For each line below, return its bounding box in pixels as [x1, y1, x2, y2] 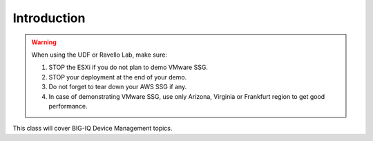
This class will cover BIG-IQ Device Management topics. [12, 124, 173, 133]
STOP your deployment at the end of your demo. [48, 73, 187, 81]
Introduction [12, 10, 86, 26]
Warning [31, 38, 57, 46]
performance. [48, 102, 88, 110]
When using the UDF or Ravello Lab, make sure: [31, 50, 167, 59]
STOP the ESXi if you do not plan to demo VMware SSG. [48, 63, 209, 72]
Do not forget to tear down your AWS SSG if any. [48, 83, 187, 91]
